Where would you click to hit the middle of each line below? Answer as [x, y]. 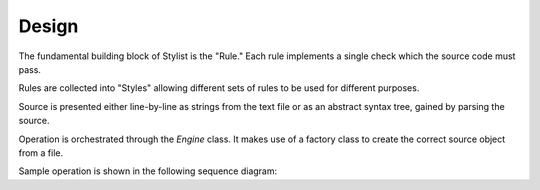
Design [48, 26]
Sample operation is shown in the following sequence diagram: [148, 171]
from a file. [41, 152]
